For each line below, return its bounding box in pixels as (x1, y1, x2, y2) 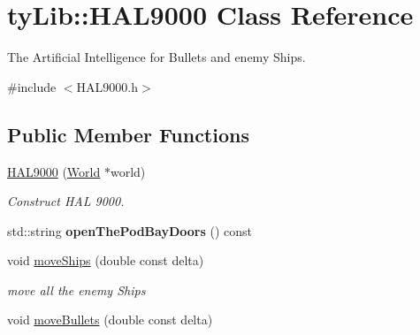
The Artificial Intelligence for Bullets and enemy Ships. (7, 48, 306, 66)
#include (7, 77, 57, 95)
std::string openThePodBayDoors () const (7, 221, 253, 240)
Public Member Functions (7, 120, 249, 148)
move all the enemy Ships (7, 280, 146, 299)
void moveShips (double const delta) (7, 251, 204, 270)
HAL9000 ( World (7, 162, 101, 180)
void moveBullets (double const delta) (7, 310, 213, 329)
